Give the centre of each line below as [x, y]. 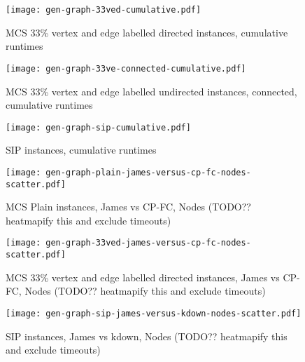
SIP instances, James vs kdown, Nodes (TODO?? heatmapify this [147, 336]
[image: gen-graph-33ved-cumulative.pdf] [104, 10]
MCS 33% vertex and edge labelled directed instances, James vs [143, 277]
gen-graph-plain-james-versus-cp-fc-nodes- [148, 172]
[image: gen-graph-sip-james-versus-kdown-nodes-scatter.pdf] [154, 313]
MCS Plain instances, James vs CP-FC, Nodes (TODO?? [128, 207]
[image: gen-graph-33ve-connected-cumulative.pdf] [126, 68]
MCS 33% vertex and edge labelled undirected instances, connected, [151, 91]
